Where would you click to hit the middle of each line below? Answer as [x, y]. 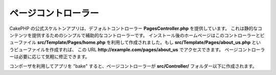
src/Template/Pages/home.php [72, 43]
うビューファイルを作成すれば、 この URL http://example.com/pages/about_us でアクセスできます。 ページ [124, 49]
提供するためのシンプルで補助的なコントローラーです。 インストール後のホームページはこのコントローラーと [146, 35]
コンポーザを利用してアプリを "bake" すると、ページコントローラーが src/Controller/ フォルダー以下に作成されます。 [133, 66]
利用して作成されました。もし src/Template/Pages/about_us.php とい [186, 43]
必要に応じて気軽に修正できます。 [54, 57]
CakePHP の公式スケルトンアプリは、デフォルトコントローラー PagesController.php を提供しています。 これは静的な [134, 28]
